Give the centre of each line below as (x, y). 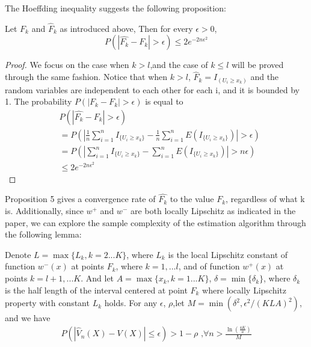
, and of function (209, 266)
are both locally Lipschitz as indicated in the (213, 211)
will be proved (257, 65)
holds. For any (131, 303)
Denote (18, 254)
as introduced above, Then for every (126, 28)
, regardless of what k (265, 199)
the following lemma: (43, 234)
